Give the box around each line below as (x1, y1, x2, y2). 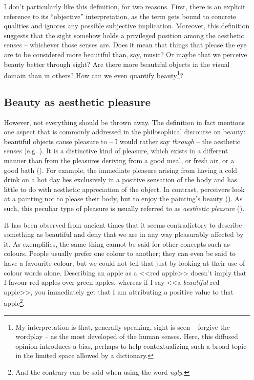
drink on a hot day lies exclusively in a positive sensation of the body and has (4, 174, 237, 185)
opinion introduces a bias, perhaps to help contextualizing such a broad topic (15, 340, 247, 351)
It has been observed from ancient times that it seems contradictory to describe (4, 219, 242, 230)
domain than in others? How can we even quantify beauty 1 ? (4, 69, 183, 80)
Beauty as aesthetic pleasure (4, 94, 151, 109)
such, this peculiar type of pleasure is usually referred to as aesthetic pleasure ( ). (4, 203, 245, 213)
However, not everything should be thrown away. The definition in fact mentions (4, 117, 245, 127)
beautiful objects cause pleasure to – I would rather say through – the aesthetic (4, 136, 240, 146)
